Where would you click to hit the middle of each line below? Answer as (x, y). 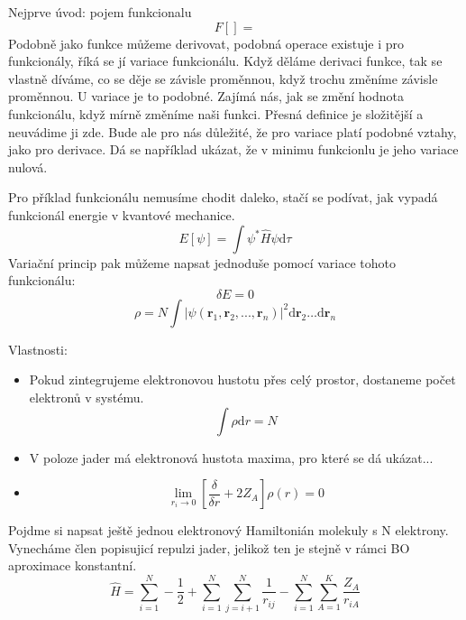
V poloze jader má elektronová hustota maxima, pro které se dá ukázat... (231, 457)
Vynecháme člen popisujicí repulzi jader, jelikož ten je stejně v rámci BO (209, 547)
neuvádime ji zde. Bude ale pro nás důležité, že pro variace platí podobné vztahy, (233, 131)
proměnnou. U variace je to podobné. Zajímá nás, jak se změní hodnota (206, 96)
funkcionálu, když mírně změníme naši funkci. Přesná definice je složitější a (216, 113)
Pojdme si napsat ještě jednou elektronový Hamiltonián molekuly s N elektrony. (228, 530)
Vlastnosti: (38, 349)
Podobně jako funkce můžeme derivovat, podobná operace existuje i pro (206, 43)
